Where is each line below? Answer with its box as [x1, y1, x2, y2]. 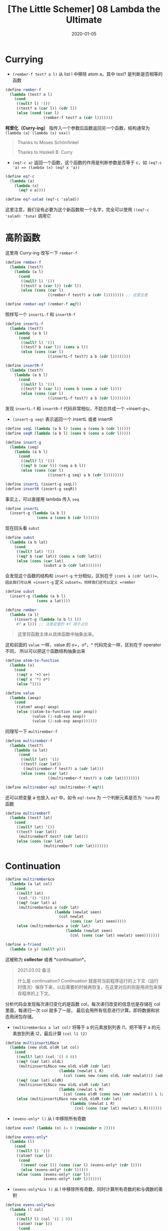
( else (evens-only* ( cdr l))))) [20, 1167, 88, 1172]
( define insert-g [5, 440, 41, 445]
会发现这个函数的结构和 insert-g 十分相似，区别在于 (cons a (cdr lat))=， [5, 573, 161, 579]
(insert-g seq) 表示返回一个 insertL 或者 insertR [12, 416, 113, 422]
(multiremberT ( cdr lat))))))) [43, 843, 108, 848]
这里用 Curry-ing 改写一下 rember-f [5, 250, 77, 256]
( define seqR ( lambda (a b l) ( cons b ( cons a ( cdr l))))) [5, 431, 131, 436]
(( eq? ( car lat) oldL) [16, 1059, 64, 1064]
